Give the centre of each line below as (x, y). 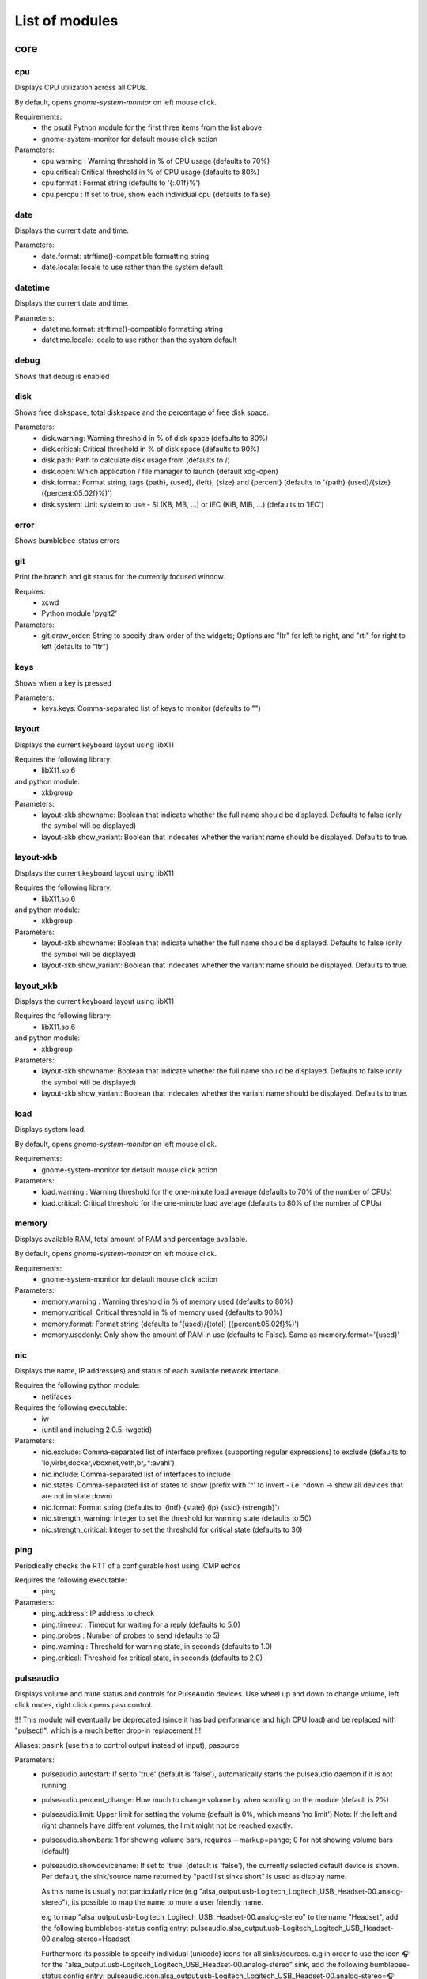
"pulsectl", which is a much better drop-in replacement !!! (108, 1730)
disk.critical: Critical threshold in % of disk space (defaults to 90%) (151, 449)
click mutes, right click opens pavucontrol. (84, 1705)
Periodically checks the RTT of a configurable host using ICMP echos (128, 1565)
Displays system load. (50, 1130)
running (54, 1785)
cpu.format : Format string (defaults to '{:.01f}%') (121, 183)
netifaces (57, 1396)
